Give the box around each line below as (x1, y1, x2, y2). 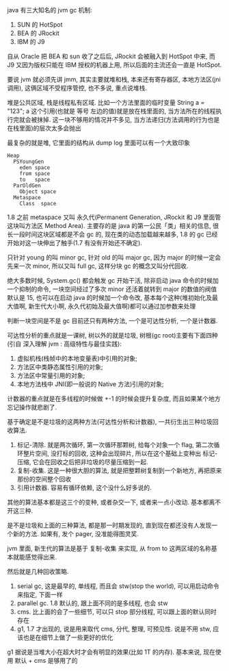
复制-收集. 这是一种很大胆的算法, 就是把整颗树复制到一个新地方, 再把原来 (16, 466, 222, 474)
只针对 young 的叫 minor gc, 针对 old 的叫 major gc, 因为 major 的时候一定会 (7, 253, 221, 262)
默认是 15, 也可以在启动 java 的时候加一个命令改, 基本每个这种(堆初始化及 (7, 294, 213, 301)
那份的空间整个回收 (16, 475, 72, 483)
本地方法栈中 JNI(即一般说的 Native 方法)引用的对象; (16, 380, 164, 388)
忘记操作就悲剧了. (7, 403, 57, 411)
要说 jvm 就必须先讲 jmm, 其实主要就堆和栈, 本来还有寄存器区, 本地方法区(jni (7, 75, 221, 84)
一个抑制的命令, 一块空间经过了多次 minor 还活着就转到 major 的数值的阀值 (7, 285, 217, 293)
